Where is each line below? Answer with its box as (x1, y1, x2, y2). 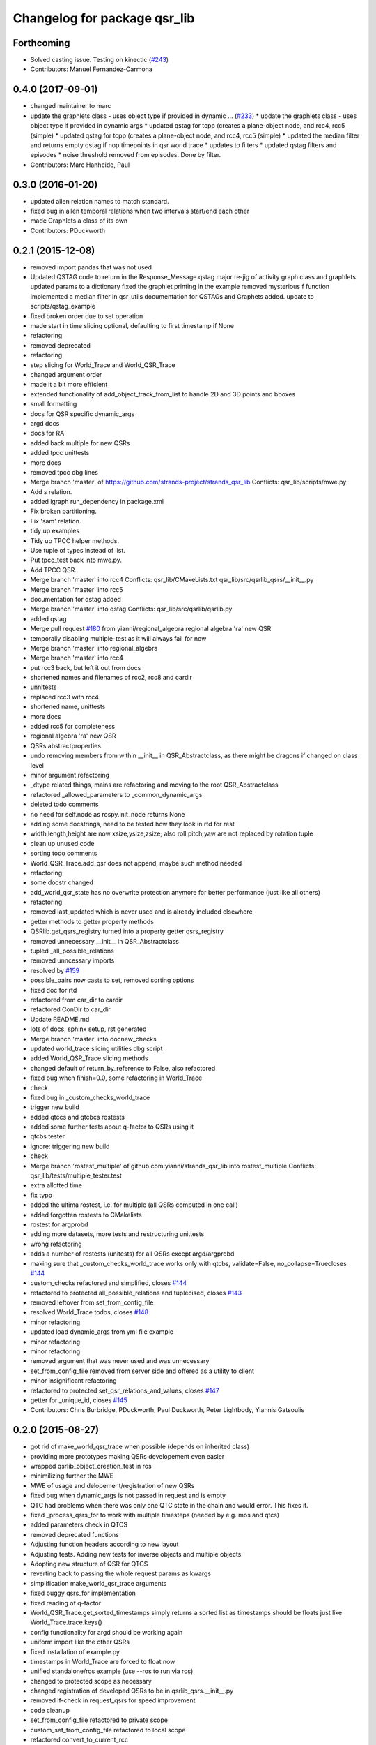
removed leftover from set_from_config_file (30, 1298, 154, 1307)
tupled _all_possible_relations (30, 946, 114, 956)
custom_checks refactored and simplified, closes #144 (30, 1279, 187, 1287)
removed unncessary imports (30, 956, 115, 965)
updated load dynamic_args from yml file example (30, 1328, 174, 1336)
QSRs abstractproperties (30, 741, 101, 750)
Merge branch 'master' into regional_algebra (30, 644, 158, 652)
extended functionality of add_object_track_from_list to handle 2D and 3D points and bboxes (30, 389, 296, 398)
